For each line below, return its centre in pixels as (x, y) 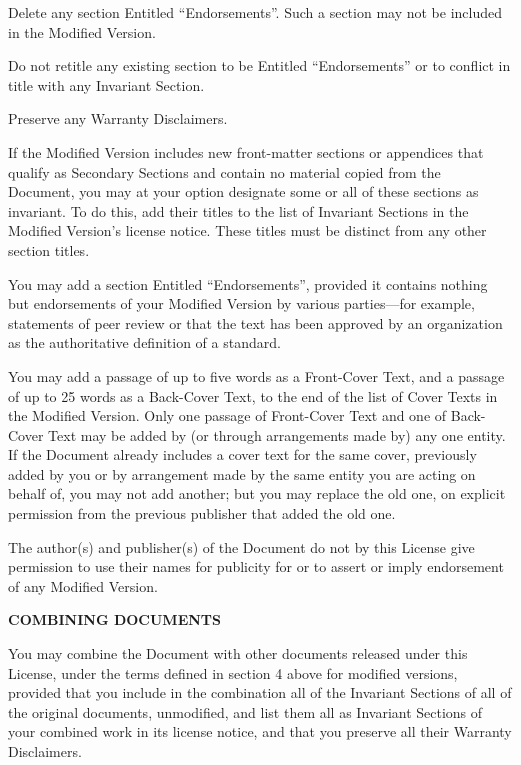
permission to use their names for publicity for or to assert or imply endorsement (256, 566)
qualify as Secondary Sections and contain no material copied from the (224, 171)
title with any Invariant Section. (106, 84)
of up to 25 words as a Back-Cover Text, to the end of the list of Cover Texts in (253, 395)
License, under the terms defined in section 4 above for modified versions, (233, 672)
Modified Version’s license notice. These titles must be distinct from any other (247, 230)
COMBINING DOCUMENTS (114, 619)
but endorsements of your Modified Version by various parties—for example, (241, 303)
